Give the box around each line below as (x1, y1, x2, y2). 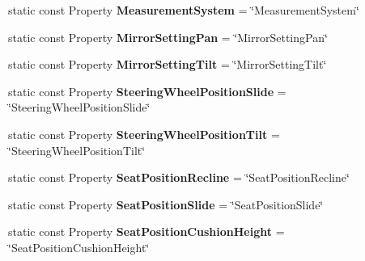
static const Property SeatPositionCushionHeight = (8, 223, 285, 240)
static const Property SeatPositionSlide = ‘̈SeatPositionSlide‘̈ (8, 196, 324, 213)
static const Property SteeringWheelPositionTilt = (8, 125, 280, 142)
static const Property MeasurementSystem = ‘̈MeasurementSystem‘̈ (8, 2, 359, 18)
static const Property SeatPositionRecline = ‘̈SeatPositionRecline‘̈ (8, 169, 350, 186)
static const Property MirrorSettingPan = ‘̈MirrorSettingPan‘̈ (8, 28, 328, 45)
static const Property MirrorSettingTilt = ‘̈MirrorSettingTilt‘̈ (8, 56, 327, 73)
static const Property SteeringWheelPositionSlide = (8, 82, 286, 99)
